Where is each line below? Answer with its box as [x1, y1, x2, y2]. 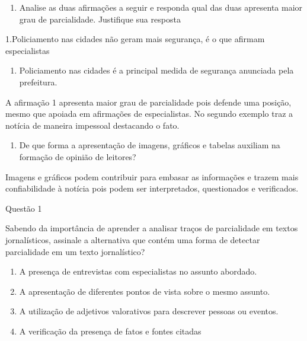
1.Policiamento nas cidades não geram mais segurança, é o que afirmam [5, 33, 265, 45]
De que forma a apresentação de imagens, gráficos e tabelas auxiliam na [19, 139, 280, 151]
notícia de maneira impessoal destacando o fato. [5, 119, 180, 131]
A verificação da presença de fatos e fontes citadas [19, 324, 202, 337]
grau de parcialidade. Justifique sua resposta [19, 12, 181, 25]
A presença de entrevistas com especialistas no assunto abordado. [19, 265, 257, 278]
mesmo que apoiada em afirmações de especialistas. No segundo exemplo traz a [5, 107, 293, 120]
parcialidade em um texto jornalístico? [5, 245, 145, 257]
